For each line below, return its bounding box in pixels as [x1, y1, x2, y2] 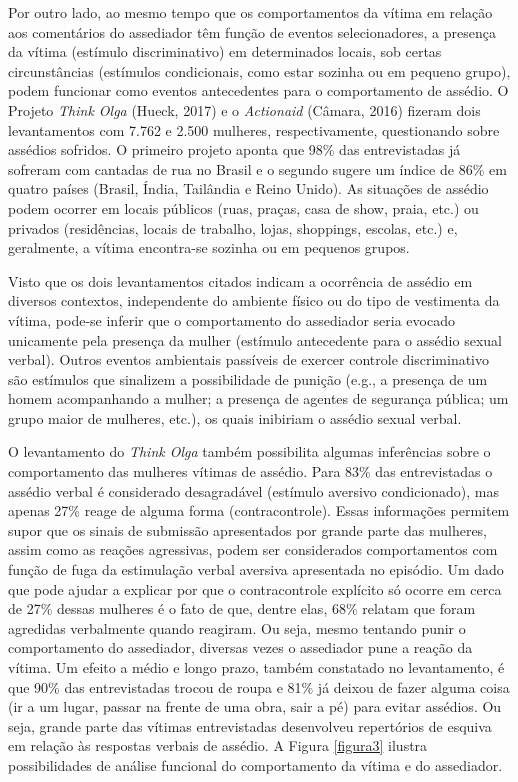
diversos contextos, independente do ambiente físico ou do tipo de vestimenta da [8, 290, 500, 311]
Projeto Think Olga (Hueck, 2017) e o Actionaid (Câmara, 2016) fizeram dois [8, 99, 481, 120]
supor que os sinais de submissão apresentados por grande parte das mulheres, [8, 519, 488, 540]
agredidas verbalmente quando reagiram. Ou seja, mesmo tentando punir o [8, 617, 466, 638]
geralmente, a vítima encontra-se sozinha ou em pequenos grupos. [8, 237, 410, 258]
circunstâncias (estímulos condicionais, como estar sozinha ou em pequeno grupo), [8, 60, 511, 81]
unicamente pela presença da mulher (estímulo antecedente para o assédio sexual [8, 329, 502, 350]
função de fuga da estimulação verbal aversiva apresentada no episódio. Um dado [8, 559, 504, 580]
